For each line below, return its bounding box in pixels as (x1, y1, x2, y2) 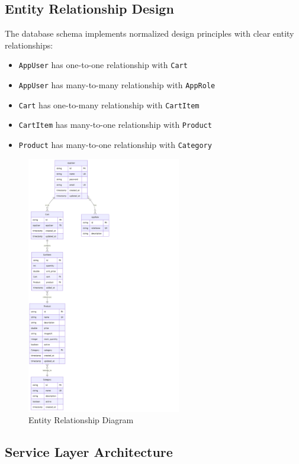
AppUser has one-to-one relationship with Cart (18, 59, 188, 71)
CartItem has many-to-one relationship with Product (18, 118, 212, 131)
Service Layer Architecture (5, 443, 173, 461)
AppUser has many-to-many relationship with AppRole (18, 79, 216, 91)
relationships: (5, 38, 53, 51)
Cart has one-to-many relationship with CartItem (18, 98, 200, 111)
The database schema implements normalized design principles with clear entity (5, 27, 294, 40)
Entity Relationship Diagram (28, 414, 134, 426)
